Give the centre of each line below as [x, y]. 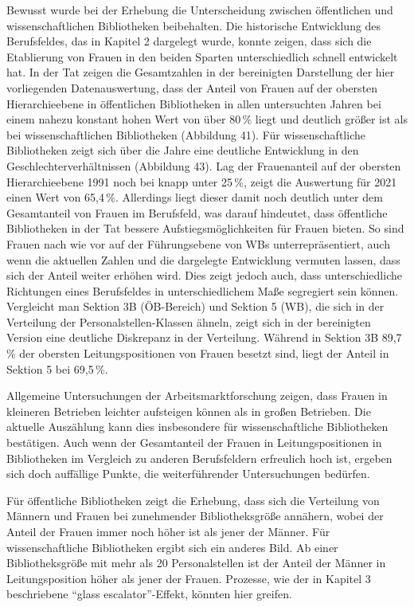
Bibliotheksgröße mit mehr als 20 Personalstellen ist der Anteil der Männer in [196, 563]
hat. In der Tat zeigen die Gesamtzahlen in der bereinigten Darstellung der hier [201, 72]
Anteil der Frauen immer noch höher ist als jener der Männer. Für [168, 531]
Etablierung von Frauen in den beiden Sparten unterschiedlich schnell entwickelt [202, 56]
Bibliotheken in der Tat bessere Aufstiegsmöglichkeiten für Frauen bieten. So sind [205, 228]
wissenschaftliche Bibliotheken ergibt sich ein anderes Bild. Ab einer [172, 547]
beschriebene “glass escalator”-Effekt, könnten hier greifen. [149, 594]
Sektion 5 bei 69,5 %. [57, 368]
